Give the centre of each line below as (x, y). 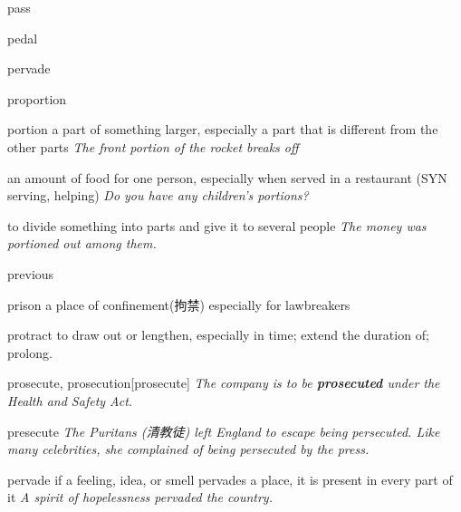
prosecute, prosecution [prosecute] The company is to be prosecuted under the (224, 383)
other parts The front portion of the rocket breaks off (153, 146)
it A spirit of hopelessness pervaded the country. (140, 497)
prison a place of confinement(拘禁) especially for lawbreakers (179, 304)
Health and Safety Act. (70, 400)
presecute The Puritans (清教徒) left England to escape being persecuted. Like (224, 431)
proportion (37, 98)
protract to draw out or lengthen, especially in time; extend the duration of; (218, 335)
